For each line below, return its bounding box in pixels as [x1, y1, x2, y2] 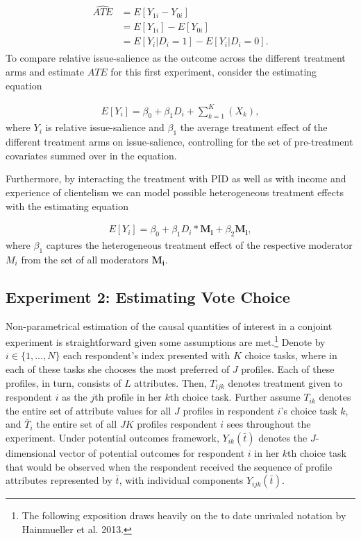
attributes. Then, [134, 375, 207, 390]
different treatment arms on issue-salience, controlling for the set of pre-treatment [6, 134, 353, 149]
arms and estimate [6, 64, 84, 78]
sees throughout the [226, 417, 311, 431]
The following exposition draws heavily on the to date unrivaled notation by [22, 508, 346, 523]
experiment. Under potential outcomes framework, [6, 430, 219, 444]
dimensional [6, 445, 56, 460]
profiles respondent [137, 417, 217, 431]
